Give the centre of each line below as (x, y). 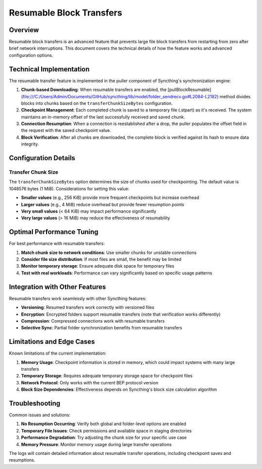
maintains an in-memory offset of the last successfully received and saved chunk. (103, 117)
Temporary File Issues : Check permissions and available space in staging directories (106, 431)
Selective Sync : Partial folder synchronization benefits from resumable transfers (102, 328)
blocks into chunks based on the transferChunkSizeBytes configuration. (97, 103)
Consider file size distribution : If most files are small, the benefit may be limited (101, 259)
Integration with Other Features (57, 287)
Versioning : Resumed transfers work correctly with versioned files (88, 307)
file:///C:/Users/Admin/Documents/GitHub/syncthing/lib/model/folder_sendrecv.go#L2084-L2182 (120, 96)
